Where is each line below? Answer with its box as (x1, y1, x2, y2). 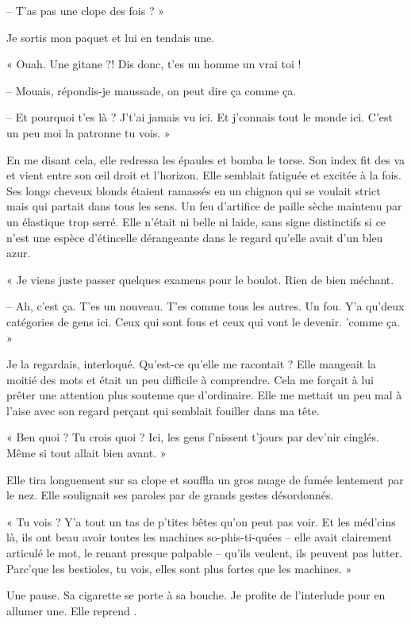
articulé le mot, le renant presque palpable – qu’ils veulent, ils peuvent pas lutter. (6, 545, 403, 561)
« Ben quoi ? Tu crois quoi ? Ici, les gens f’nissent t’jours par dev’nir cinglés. (6, 429, 379, 445)
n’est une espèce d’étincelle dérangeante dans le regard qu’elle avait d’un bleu (6, 229, 383, 245)
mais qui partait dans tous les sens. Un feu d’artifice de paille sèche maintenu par (6, 198, 402, 214)
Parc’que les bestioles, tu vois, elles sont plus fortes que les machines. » (6, 560, 352, 576)
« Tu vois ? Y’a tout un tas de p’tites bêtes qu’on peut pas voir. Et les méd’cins (6, 513, 396, 530)
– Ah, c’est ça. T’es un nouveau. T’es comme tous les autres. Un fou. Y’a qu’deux (6, 298, 405, 314)
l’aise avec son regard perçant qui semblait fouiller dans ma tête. (6, 402, 320, 418)
